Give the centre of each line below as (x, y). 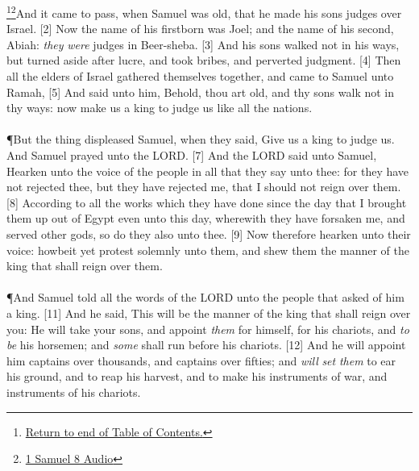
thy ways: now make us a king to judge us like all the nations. (160, 108)
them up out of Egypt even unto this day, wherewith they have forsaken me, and (206, 218)
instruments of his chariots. (74, 392)
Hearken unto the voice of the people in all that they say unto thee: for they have (208, 171)
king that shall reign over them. (85, 266)
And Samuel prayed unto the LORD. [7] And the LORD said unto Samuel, (192, 155)
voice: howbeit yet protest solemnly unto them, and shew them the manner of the (208, 250)
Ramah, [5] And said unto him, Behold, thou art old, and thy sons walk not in (200, 92)
